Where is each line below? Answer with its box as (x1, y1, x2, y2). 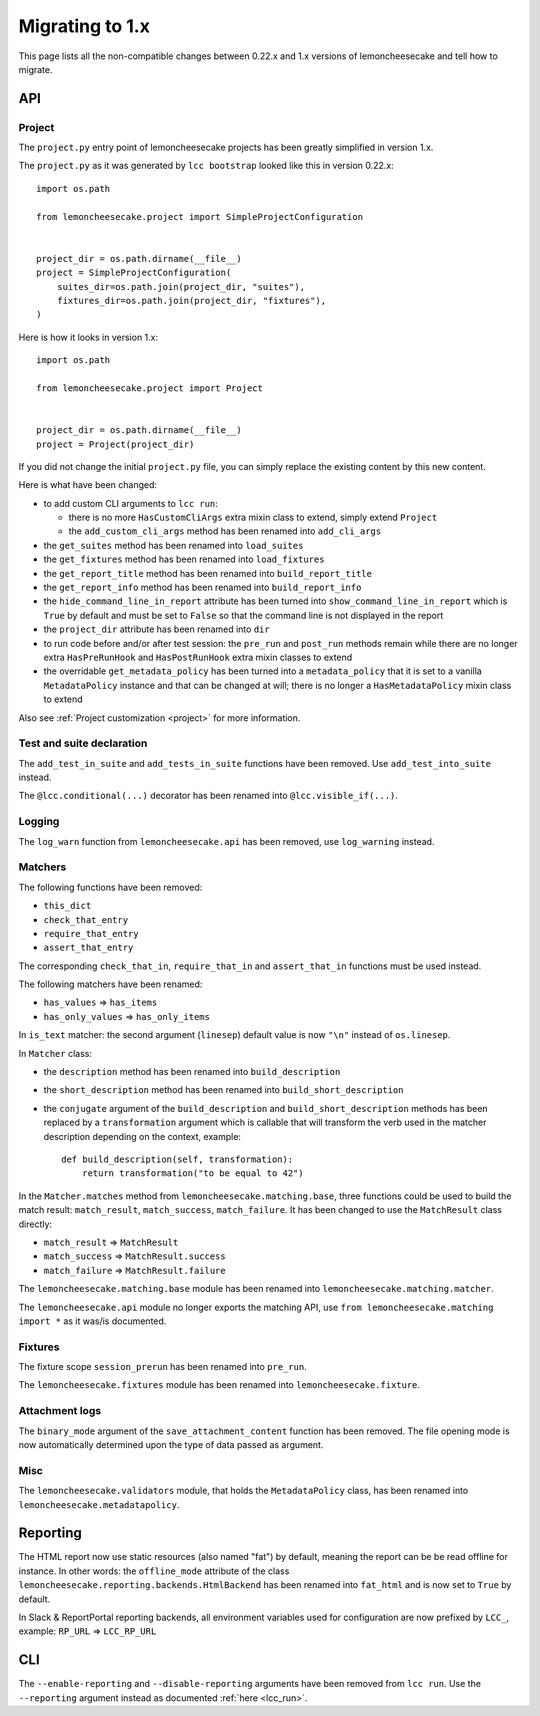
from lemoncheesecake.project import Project (36, 382, 264, 394)
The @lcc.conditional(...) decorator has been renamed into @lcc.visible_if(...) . (18, 790, 399, 802)
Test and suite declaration (18, 736, 148, 750)
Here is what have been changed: (18, 479, 158, 491)
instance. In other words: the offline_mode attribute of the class (18, 1565, 290, 1577)
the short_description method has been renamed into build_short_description (43, 1084, 404, 1096)
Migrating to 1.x (18, 15, 150, 37)
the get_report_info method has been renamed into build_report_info (43, 581, 362, 594)
